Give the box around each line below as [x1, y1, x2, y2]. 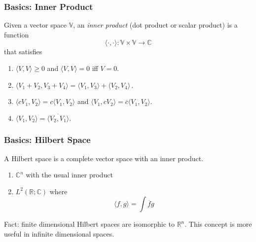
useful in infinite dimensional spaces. [4, 228, 114, 239]
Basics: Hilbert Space [4, 134, 91, 146]
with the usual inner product [26, 170, 113, 180]
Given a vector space [4, 20, 67, 30]
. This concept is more [184, 219, 252, 229]
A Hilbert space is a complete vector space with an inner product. [4, 153, 204, 163]
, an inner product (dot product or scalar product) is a [73, 20, 238, 30]
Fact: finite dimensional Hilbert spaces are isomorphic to [4, 219, 175, 229]
